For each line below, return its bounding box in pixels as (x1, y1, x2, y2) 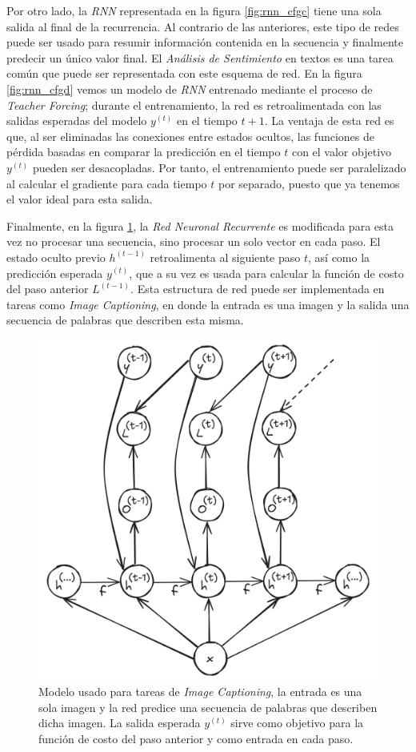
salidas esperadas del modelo (6, 112, 147, 129)
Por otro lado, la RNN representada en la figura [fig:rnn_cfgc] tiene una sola (6, 2, 382, 18)
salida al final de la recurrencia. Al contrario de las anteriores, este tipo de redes (6, 18, 399, 34)
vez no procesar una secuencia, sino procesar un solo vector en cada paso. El (6, 233, 381, 250)
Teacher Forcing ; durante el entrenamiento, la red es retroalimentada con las (6, 96, 382, 113)
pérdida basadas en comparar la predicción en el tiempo (6, 143, 281, 160)
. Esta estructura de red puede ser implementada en (130, 280, 385, 297)
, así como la (308, 248, 370, 265)
